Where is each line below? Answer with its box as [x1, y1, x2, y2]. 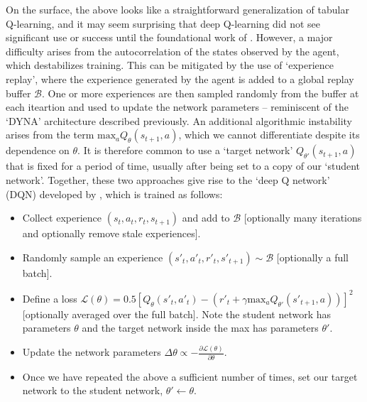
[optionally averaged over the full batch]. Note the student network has [22, 306, 332, 321]
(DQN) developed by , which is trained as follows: [6, 186, 223, 201]
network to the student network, [22, 383, 163, 398]
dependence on [6, 143, 70, 158]
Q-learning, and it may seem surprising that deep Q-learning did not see [6, 16, 321, 31]
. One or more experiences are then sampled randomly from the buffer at [42, 85, 359, 100]
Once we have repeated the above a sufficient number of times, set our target [22, 369, 358, 384]
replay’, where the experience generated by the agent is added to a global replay [6, 71, 354, 86]
